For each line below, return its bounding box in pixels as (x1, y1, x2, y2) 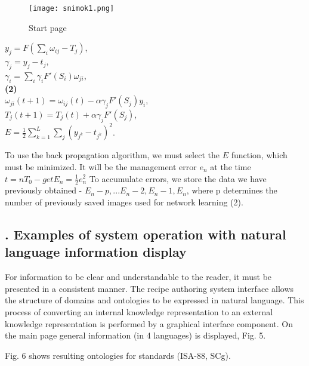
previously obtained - (5, 184, 82, 196)
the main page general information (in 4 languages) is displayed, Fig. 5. (5, 329, 266, 342)
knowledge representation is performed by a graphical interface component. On (5, 317, 293, 330)
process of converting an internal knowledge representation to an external (5, 305, 273, 318)
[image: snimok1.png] (29, 4, 115, 13)
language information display (5, 242, 187, 261)
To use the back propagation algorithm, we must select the (5, 149, 220, 161)
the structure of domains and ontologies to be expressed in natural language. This (5, 294, 304, 306)
